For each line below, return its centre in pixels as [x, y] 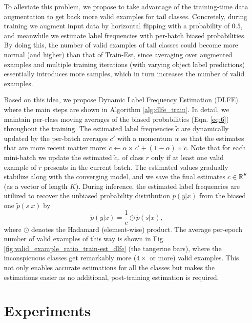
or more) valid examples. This [194, 258]
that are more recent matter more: [55, 148]
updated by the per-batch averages [56, 138]
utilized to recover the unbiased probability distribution [87, 196]
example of [20, 167]
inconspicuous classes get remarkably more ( [70, 258]
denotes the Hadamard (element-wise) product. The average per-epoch [137, 229]
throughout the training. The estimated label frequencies [89, 128]
